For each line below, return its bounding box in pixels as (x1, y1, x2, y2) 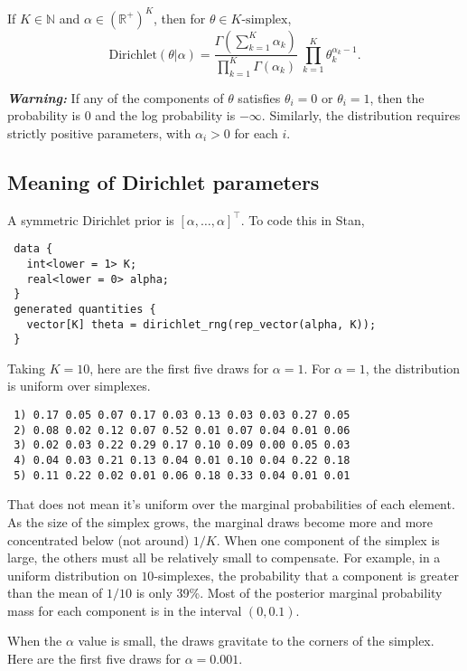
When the (7, 631, 62, 650)
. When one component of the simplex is (216, 530, 440, 549)
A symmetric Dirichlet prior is (7, 210, 174, 229)
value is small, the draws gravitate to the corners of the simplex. (78, 631, 434, 650)
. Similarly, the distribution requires (261, 106, 461, 125)
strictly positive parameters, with (7, 123, 191, 142)
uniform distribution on (7, 565, 137, 584)
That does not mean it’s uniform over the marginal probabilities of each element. (7, 495, 455, 514)
